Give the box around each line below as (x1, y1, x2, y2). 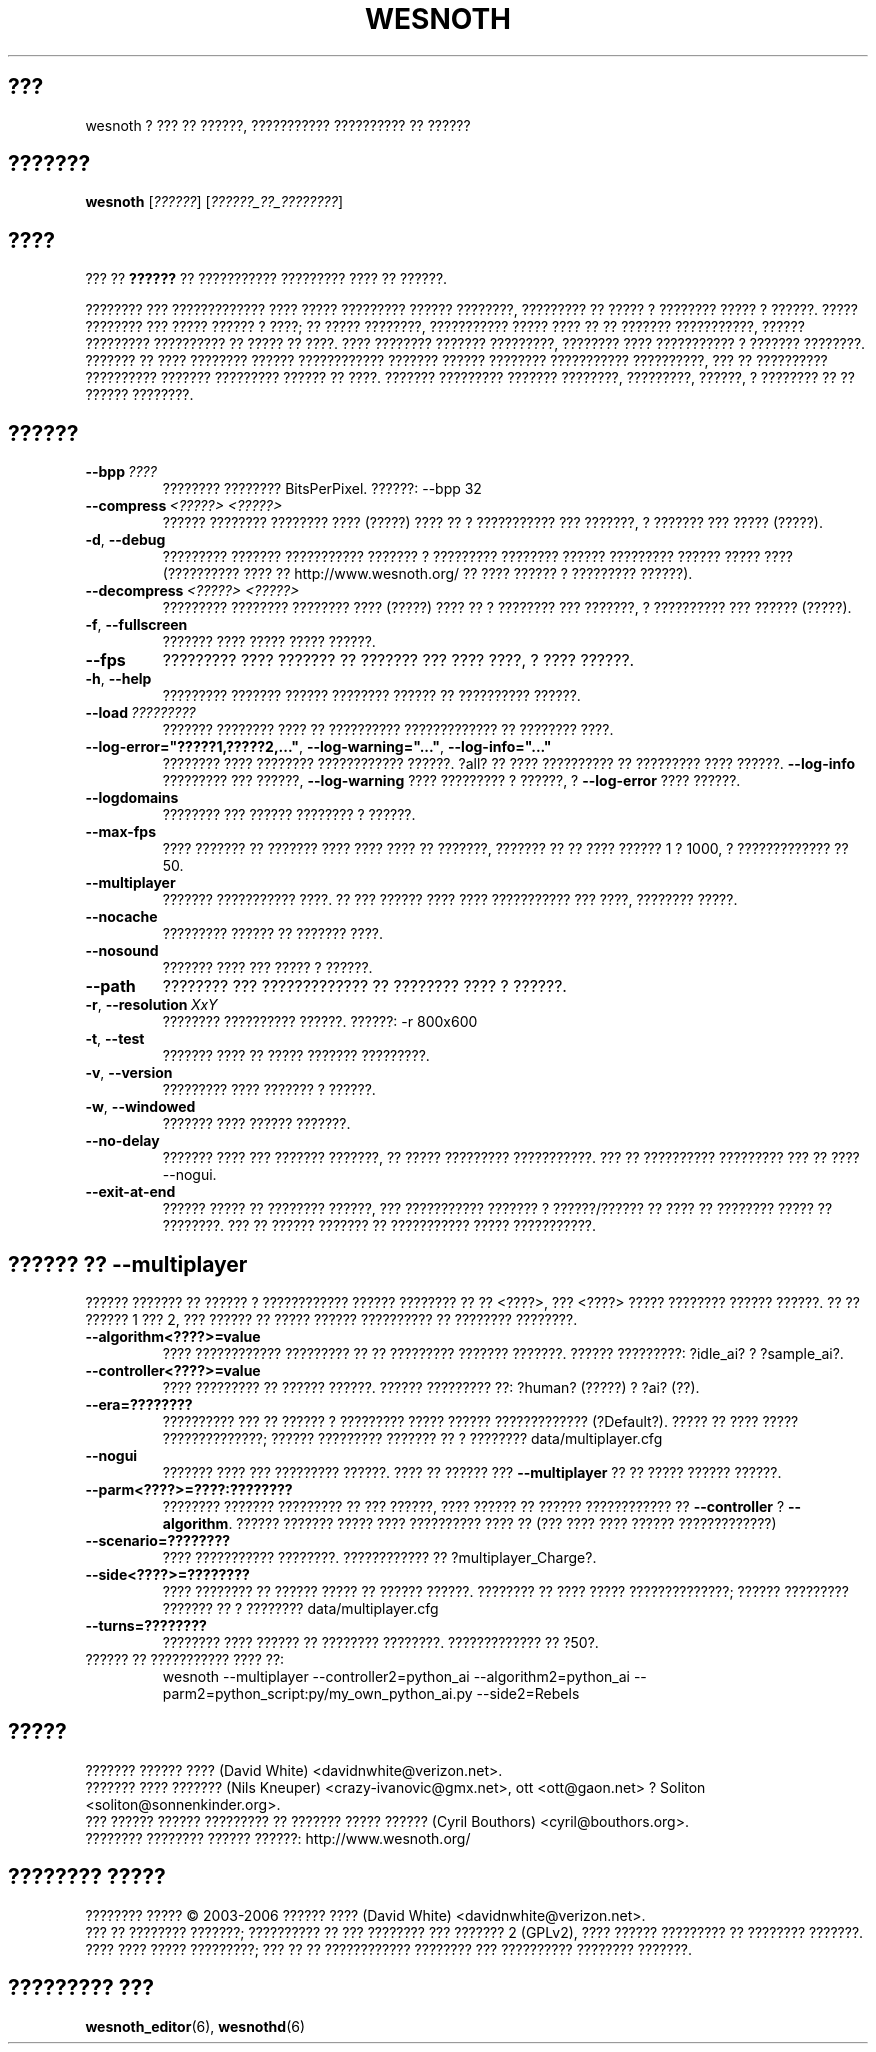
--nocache (85, 908, 158, 926)
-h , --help (85, 670, 152, 688)
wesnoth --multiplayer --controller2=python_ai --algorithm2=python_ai (162, 1667, 630, 1685)
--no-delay (85, 1132, 160, 1150)
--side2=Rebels (476, 1684, 580, 1702)
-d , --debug (85, 531, 166, 549)
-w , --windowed (85, 1098, 196, 1116)
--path (85, 976, 136, 997)
